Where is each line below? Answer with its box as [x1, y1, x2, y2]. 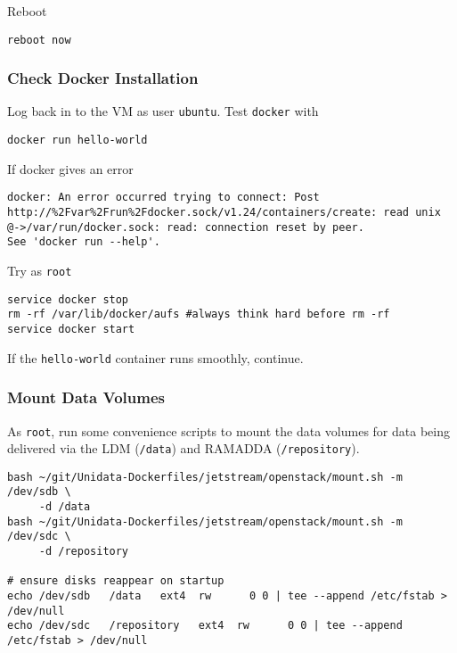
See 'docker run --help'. [7, 236, 160, 249]
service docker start [7, 322, 135, 335]
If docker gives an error [7, 159, 134, 178]
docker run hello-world [7, 134, 148, 147]
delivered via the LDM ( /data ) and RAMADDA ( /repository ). [7, 439, 360, 458]
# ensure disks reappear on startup [7, 574, 224, 588]
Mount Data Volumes [7, 386, 165, 409]
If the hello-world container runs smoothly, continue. [7, 348, 304, 367]
